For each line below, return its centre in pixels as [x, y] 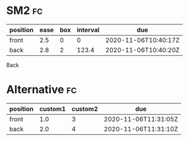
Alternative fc [42, 90]
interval [88, 30]
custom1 [52, 109]
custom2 [85, 109]
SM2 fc [25, 11]
